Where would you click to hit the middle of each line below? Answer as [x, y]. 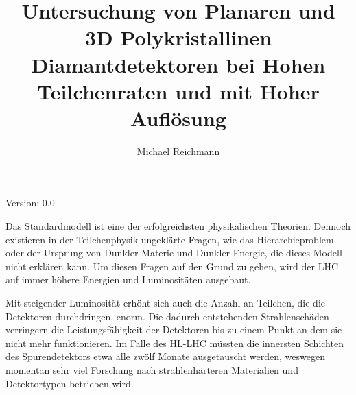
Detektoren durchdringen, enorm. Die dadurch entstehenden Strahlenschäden [167, 316]
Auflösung [178, 118]
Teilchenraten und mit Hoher [178, 91]
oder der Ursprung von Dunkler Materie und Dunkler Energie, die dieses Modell [174, 253]
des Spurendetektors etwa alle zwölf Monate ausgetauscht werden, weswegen [165, 356]
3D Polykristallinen [178, 37]
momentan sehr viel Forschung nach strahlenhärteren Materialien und [152, 370]
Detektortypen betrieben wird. [70, 383]
